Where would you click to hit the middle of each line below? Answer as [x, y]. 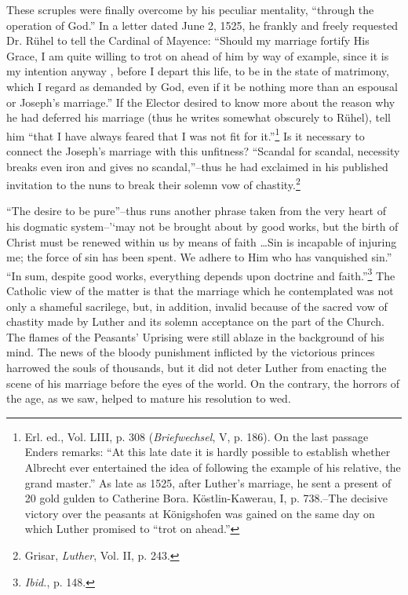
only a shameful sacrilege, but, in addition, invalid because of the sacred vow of [197, 306]
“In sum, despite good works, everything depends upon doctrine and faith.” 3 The [201, 274]
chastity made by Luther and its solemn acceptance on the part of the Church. [195, 321]
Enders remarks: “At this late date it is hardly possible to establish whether [208, 452]
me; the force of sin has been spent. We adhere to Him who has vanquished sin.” [199, 257]
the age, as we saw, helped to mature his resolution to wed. [149, 398]
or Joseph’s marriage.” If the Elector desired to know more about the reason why [201, 102]
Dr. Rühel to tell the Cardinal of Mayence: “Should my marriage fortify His [188, 40]
